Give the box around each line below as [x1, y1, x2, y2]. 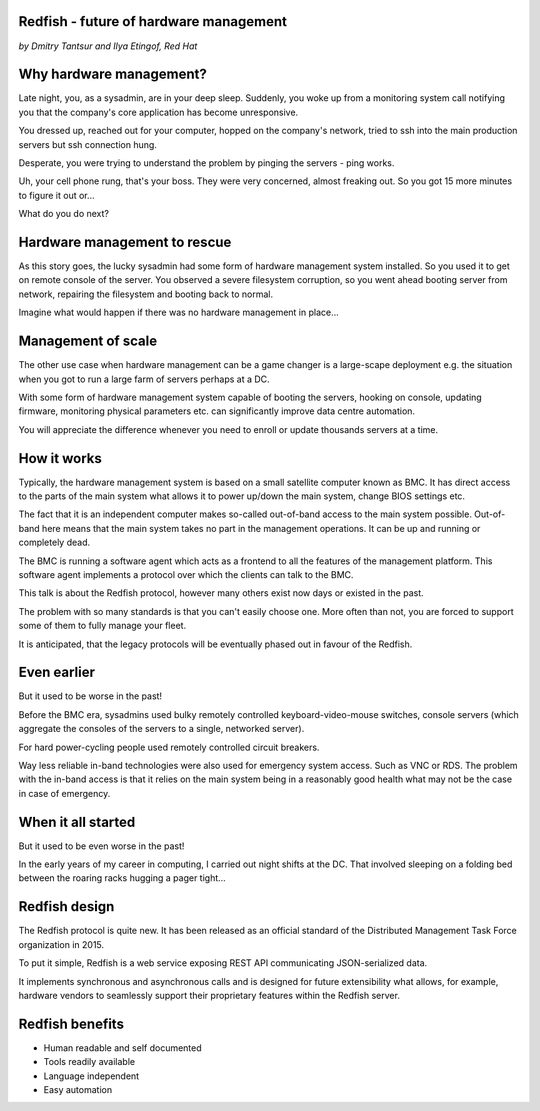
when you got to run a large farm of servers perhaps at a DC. [18, 373, 270, 385]
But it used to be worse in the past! [18, 690, 163, 702]
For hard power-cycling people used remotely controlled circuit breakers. [18, 741, 320, 753]
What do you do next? [18, 208, 110, 220]
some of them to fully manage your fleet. [18, 620, 187, 632]
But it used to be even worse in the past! [18, 840, 185, 852]
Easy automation [43, 1084, 113, 1095]
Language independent [43, 1070, 140, 1082]
